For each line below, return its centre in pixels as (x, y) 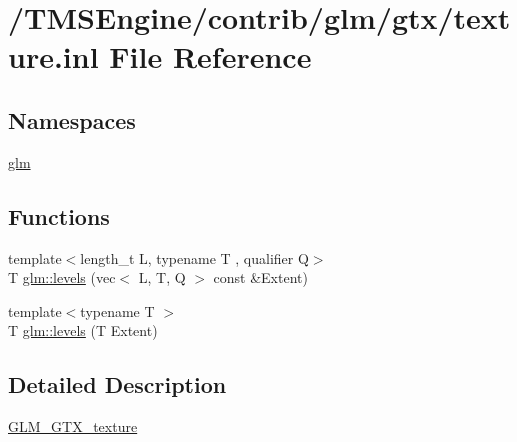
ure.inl (53, 56)
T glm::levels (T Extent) (83, 330)
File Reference (210, 56)
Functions (59, 215)
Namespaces (72, 119)
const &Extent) (260, 277)
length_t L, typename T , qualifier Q (194, 257)
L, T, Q (162, 277)
